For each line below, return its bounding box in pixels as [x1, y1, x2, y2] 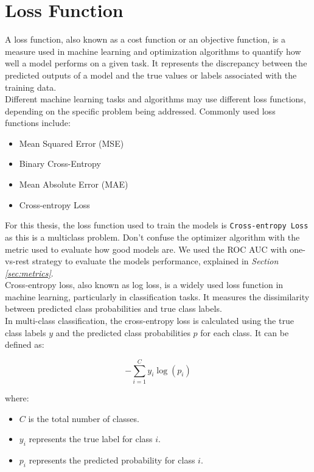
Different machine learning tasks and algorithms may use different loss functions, [5, 93, 306, 105]
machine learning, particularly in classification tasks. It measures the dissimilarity [5, 290, 310, 303]
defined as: [5, 338, 44, 351]
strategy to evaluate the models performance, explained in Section [32, 255, 279, 267]
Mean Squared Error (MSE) [19, 136, 124, 149]
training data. [5, 80, 57, 93]
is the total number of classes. [28, 412, 139, 424]
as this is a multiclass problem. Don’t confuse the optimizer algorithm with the [5, 230, 300, 243]
